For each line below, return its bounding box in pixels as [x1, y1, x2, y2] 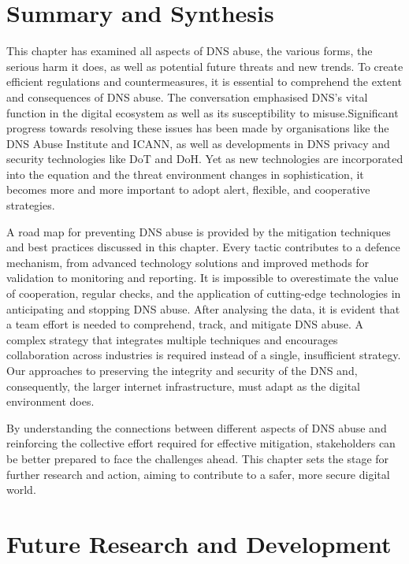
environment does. [6, 393, 95, 410]
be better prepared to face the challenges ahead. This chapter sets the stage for [6, 450, 389, 466]
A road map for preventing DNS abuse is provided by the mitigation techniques [6, 223, 391, 239]
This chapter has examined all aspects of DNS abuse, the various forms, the [6, 43, 373, 59]
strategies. [6, 197, 55, 213]
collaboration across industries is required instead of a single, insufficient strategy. [6, 347, 401, 363]
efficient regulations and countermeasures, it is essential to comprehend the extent [6, 73, 402, 90]
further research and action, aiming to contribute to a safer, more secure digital [6, 466, 390, 482]
